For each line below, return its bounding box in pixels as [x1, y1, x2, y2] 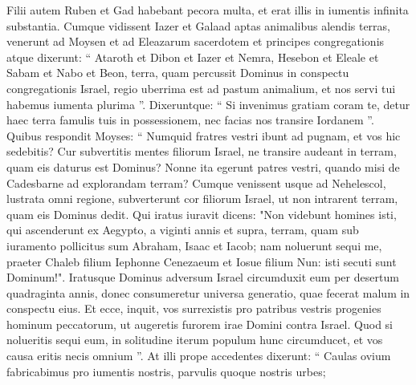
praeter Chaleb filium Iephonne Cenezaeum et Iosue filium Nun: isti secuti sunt [6, 253, 397, 269]
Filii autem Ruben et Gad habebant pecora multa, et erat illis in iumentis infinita [6, 2, 409, 18]
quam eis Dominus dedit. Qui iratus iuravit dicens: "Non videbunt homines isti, [6, 205, 397, 222]
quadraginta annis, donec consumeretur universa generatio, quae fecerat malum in [6, 284, 410, 301]
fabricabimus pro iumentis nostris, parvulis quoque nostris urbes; [6, 363, 326, 379]
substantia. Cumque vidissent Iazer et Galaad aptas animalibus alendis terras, [6, 17, 391, 34]
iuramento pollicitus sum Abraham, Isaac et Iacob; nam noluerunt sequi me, [6, 237, 382, 253]
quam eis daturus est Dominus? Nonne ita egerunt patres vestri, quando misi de [6, 158, 400, 175]
